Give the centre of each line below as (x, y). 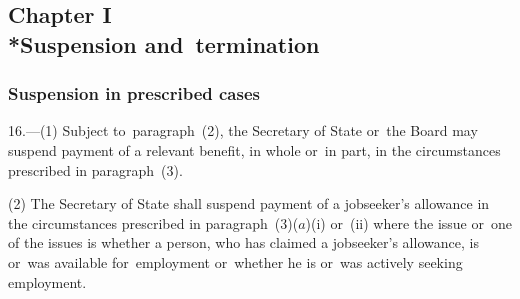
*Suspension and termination (164, 43)
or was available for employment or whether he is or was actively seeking (235, 261)
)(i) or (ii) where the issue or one (408, 222)
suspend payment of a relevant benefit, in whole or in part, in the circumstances (254, 149)
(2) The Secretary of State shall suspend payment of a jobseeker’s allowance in (249, 203)
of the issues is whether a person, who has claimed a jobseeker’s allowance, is (243, 242)
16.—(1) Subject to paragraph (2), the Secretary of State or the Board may (243, 130)
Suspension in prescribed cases (134, 93)
